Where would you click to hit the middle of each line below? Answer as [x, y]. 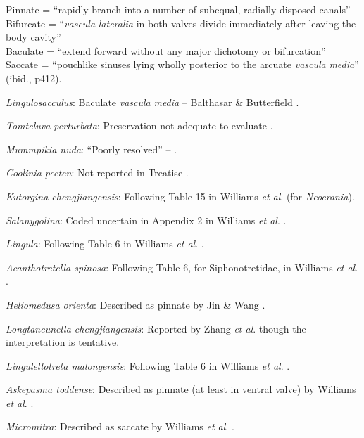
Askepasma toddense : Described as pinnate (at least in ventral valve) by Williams [181, 389]
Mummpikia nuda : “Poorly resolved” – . [92, 149]
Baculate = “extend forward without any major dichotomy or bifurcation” [166, 50]
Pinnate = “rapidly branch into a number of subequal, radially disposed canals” [178, 9]
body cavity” [33, 37]
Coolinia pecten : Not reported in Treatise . [97, 173]
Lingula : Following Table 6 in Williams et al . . [105, 244]
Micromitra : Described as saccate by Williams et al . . [120, 426]
